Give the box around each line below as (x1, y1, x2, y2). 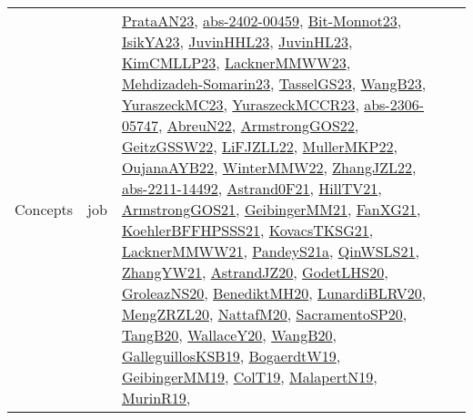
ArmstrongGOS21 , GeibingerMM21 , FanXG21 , (121, 199, 421, 220)
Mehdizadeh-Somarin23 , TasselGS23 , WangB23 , (121, 73, 427, 94)
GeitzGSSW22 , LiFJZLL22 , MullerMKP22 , (121, 136, 398, 157)
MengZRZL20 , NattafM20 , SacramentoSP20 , (121, 303, 408, 324)
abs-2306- (364, 94, 425, 115)
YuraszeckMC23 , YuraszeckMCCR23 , (121, 94, 359, 115)
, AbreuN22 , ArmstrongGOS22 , (157, 115, 359, 136)
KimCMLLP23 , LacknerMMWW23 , (121, 52, 351, 73)
